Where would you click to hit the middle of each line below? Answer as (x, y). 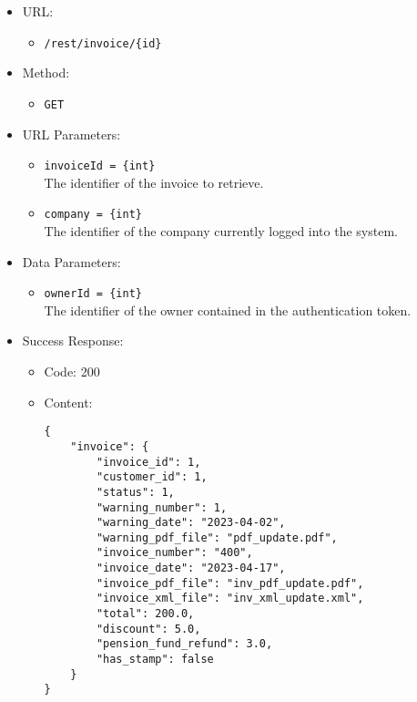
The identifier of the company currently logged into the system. (221, 231)
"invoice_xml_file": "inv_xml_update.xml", (230, 599)
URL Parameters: (71, 134)
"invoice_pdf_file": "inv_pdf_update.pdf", (230, 583)
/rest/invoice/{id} (103, 43)
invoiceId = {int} (100, 166)
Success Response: (73, 341)
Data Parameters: (71, 261)
